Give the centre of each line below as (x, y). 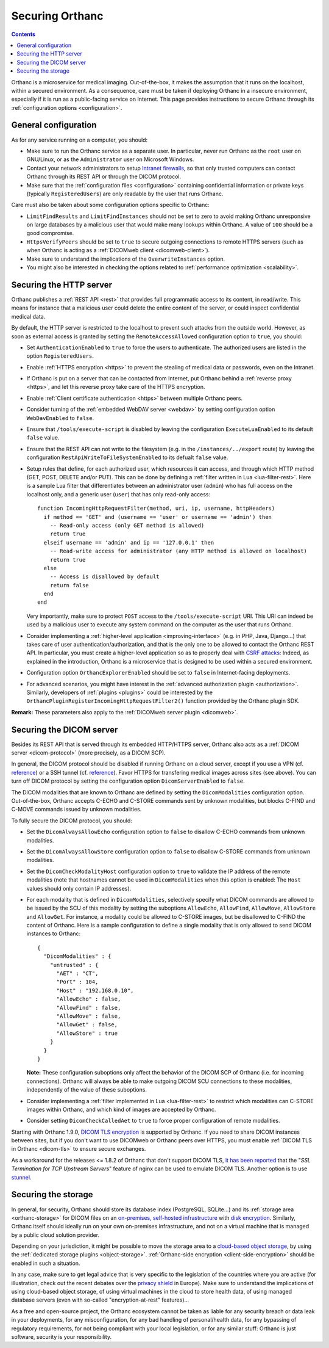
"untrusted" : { (74, 965)
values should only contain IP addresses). (79, 888)
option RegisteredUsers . (60, 356)
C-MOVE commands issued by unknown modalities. (76, 810)
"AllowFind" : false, (89, 1008)
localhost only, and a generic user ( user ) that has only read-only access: (118, 494)
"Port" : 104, (77, 982)
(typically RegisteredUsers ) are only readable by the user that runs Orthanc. (125, 194)
